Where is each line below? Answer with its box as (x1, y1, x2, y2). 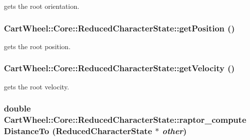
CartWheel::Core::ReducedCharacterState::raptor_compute (4, 113, 247, 126)
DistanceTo (4, 124, 49, 137)
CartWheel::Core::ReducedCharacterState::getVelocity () (4, 62, 235, 74)
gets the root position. (4, 41, 71, 51)
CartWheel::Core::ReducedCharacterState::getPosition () (4, 22, 235, 34)
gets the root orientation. (4, 1, 80, 11)
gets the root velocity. (4, 81, 69, 91)
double (4, 102, 31, 114)
